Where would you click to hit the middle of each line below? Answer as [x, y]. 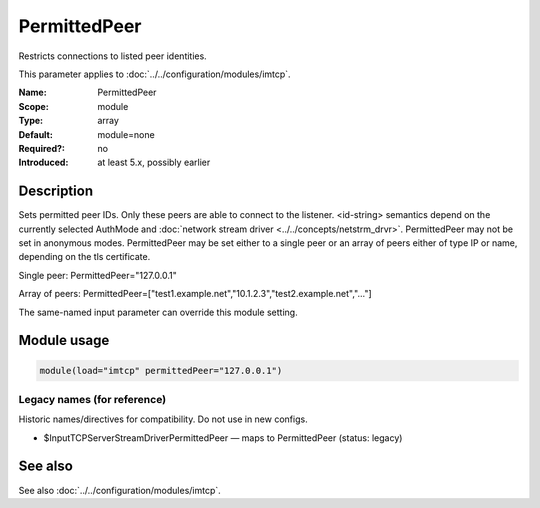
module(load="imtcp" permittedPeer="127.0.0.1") [161, 370]
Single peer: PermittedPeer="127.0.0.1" [97, 275]
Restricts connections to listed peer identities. [112, 56]
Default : [36, 134]
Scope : [33, 106]
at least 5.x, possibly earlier [154, 162]
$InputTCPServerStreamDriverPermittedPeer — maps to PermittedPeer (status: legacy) [223, 437]
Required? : [41, 148]
